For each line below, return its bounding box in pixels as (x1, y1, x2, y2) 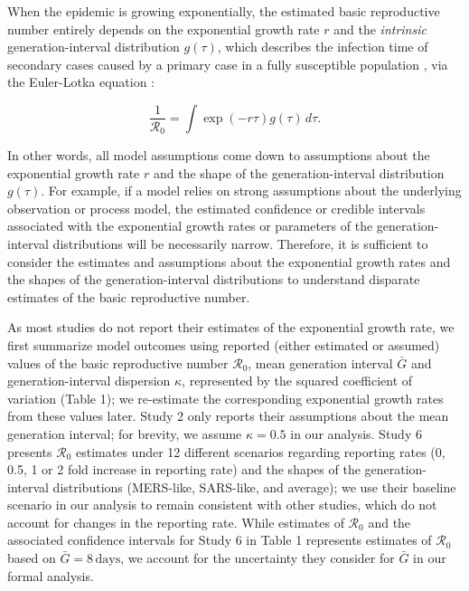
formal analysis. (7, 566, 94, 585)
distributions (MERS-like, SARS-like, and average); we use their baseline (52, 477, 456, 496)
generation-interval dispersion (7, 371, 171, 390)
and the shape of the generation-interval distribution (153, 163, 445, 182)
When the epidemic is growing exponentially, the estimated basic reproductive (7, 2, 440, 20)
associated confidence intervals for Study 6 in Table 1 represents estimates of (7, 530, 432, 549)
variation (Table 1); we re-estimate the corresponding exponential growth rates (7, 388, 444, 407)
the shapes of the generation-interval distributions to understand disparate (7, 270, 420, 289)
